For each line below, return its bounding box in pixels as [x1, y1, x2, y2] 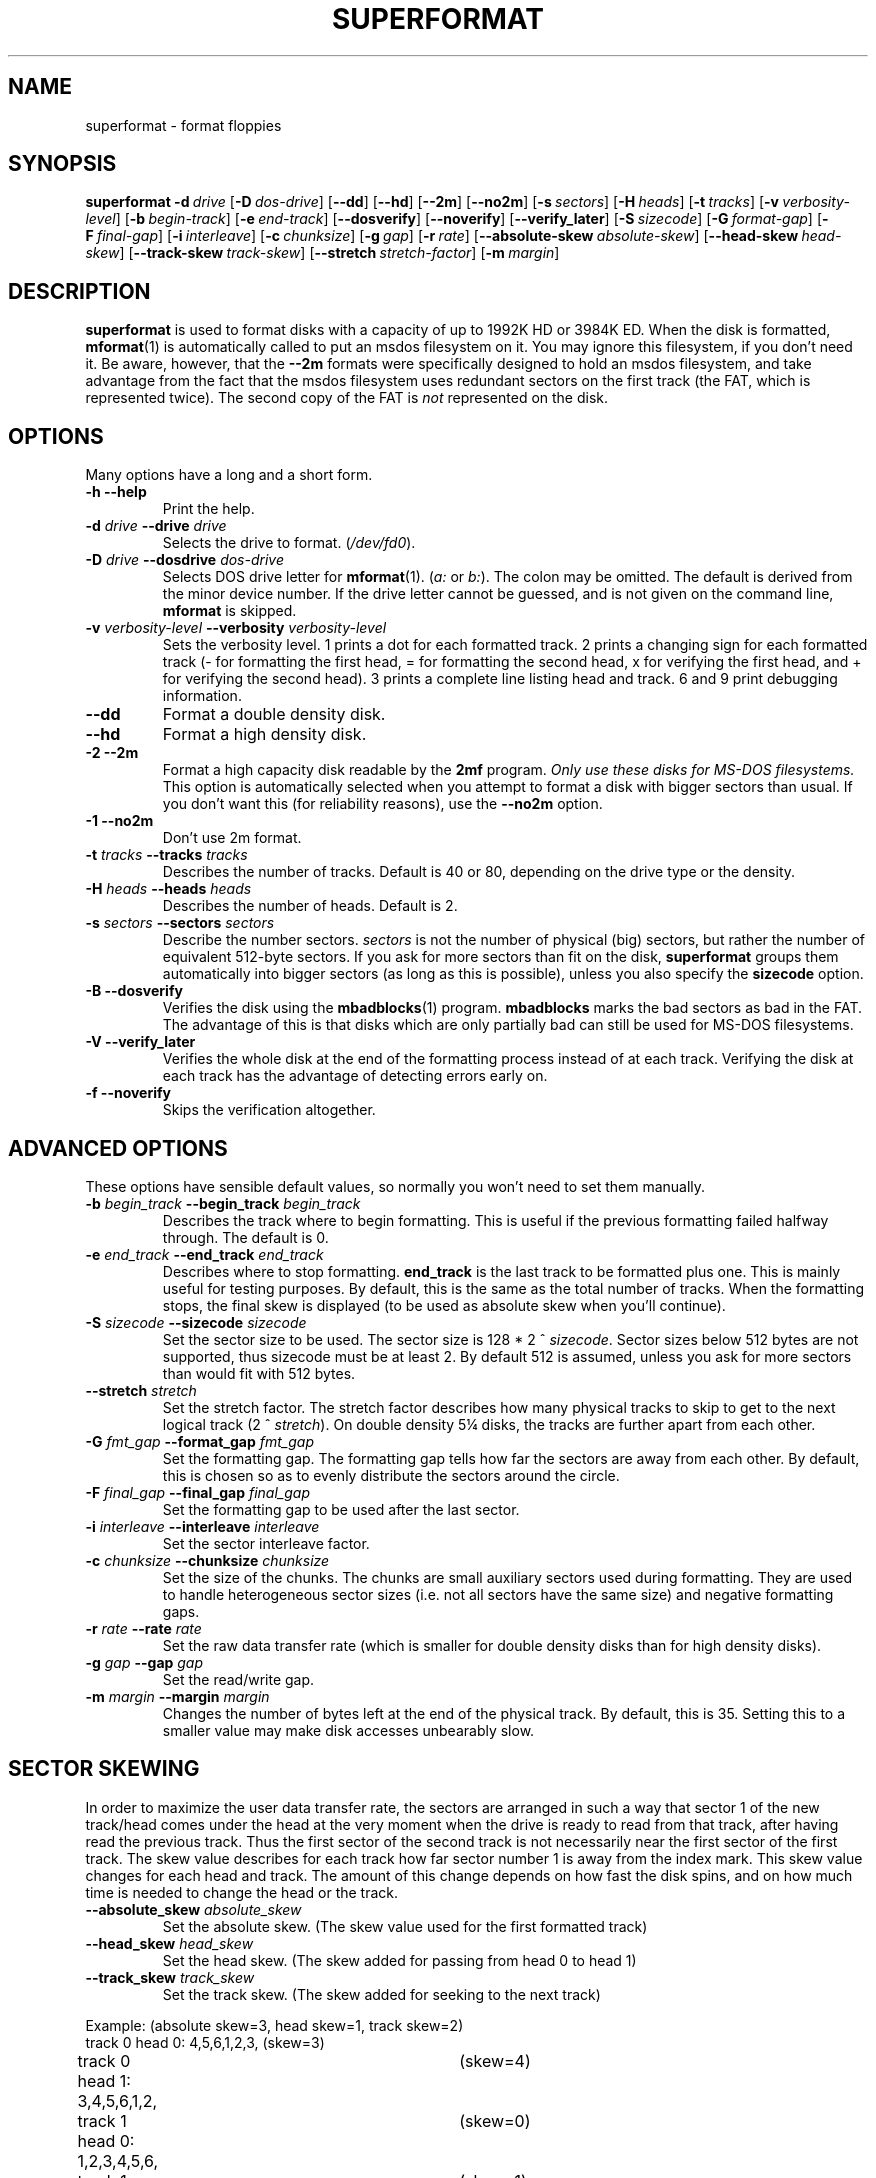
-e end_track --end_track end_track [85, 1245, 324, 1263]
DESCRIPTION [8, 278, 151, 304]
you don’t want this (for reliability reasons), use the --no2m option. [162, 795, 603, 813]
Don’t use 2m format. [162, 829, 302, 847]
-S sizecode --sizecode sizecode [85, 1313, 307, 1331]
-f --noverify [85, 1084, 172, 1102]
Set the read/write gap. [162, 1670, 315, 1688]
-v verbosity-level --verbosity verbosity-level [85, 619, 387, 637]
